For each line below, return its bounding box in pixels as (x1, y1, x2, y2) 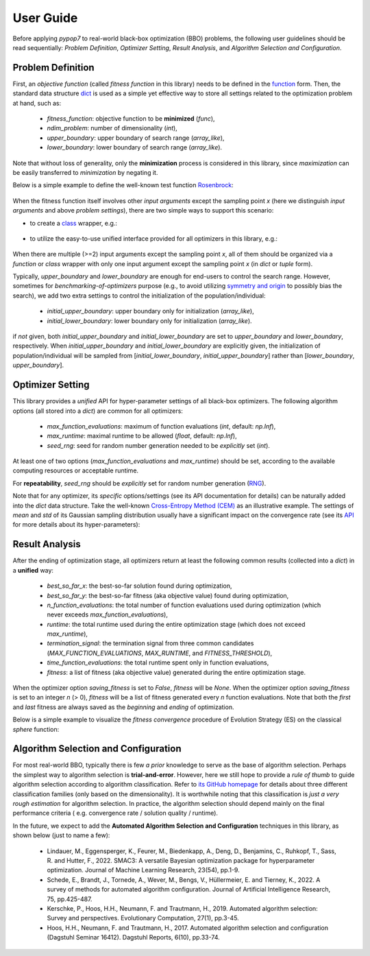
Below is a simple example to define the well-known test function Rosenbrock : (12, 181, 234, 189)
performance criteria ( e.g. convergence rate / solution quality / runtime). (12, 809, 219, 817)
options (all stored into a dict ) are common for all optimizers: (12, 407, 183, 415)
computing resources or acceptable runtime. (12, 466, 139, 475)
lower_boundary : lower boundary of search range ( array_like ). (47, 143, 223, 152)
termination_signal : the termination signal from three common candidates (47, 639, 254, 647)
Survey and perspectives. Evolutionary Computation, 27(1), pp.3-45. (47, 914, 239, 922)
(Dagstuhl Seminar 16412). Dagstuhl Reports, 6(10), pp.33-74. (47, 933, 221, 942)
